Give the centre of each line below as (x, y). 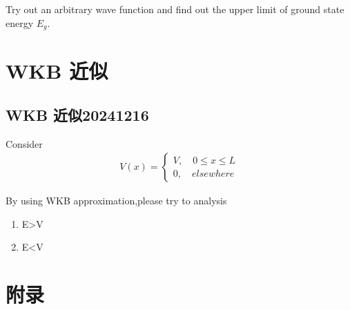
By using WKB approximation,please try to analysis (116, 201)
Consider (24, 143)
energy (20, 22)
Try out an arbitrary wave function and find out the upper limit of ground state (175, 9)
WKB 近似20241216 (77, 114)
